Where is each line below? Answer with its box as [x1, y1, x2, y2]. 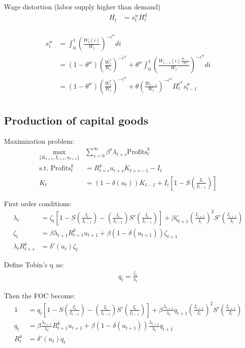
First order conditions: [4, 198, 71, 208]
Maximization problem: [4, 135, 74, 146]
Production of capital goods [4, 112, 148, 127]
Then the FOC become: [4, 290, 75, 300]
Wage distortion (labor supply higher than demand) [4, 1, 161, 11]
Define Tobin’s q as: [4, 259, 64, 270]
